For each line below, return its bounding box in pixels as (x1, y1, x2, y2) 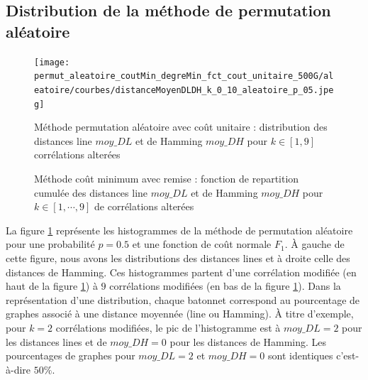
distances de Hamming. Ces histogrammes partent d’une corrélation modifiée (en (6, 264, 357, 279)
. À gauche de (284, 237, 345, 251)
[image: (34, 57, 70, 67)
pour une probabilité (6, 237, 95, 251)
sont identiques (267, 348, 333, 363)
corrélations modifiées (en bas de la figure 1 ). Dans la (109, 278, 341, 293)
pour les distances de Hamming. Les (169, 334, 327, 349)
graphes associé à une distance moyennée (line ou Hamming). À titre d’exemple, (6, 306, 354, 321)
